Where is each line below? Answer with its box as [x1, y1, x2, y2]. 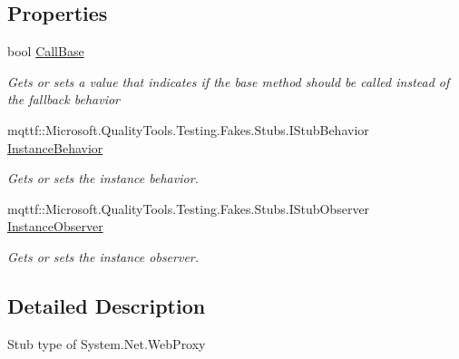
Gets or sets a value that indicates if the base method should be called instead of [7, 72, 450, 91]
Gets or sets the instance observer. [7, 247, 200, 266]
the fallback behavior [7, 90, 120, 109]
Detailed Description [7, 291, 206, 319]
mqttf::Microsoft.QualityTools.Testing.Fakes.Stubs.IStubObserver [7, 199, 370, 218]
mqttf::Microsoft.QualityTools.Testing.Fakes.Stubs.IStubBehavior [7, 120, 369, 139]
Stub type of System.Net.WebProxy [7, 334, 206, 353]
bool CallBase [7, 42, 84, 61]
